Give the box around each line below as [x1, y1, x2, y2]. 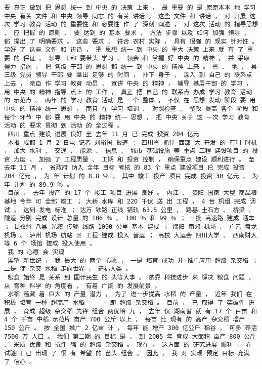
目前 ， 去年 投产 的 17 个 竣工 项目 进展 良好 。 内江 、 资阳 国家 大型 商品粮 [8, 189, 257, 197]
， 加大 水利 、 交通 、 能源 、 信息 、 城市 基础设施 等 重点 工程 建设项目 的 [4, 147, 249, 155]
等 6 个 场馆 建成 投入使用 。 [4, 240, 96, 248]
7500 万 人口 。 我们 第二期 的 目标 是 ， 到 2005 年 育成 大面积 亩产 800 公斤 [4, 333, 256, 340]
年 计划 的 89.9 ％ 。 [4, 181, 73, 188]
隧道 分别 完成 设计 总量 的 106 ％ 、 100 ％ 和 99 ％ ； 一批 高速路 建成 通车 [4, 215, 255, 222]
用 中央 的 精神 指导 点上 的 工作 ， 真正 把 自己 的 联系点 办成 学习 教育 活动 [4, 88, 252, 96]
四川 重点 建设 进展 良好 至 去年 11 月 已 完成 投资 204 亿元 [8, 130, 199, 138]
